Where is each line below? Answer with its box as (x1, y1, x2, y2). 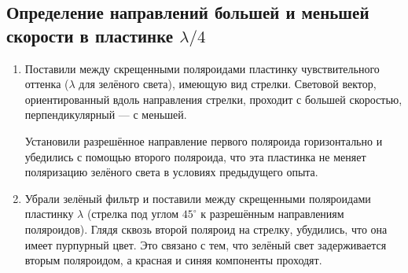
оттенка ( (24, 76, 69, 92)
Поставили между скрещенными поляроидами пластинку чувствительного (24, 60, 380, 76)
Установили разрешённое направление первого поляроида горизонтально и (24, 132, 383, 149)
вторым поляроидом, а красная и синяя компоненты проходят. (24, 252, 322, 268)
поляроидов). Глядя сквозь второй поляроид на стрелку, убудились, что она (24, 220, 388, 237)
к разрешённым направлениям (200, 205, 344, 222)
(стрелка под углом (86, 205, 179, 222)
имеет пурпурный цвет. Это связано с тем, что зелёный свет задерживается (24, 236, 387, 253)
